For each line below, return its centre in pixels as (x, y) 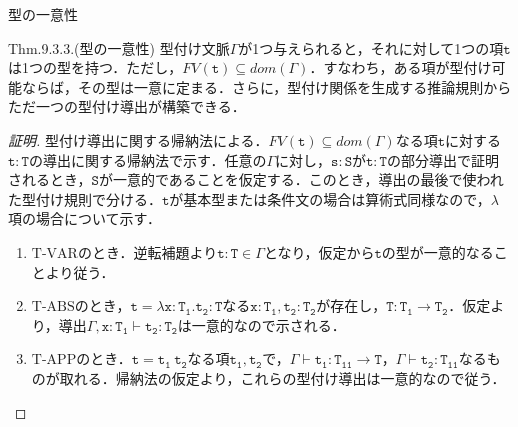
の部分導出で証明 (442, 159)
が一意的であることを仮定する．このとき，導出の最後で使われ (301, 179)
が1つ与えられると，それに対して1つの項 (371, 47)
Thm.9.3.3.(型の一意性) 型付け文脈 (119, 47)
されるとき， (50, 179)
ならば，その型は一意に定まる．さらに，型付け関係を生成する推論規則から (266, 86)
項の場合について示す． (85, 218)
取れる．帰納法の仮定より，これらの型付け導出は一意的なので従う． (282, 377)
